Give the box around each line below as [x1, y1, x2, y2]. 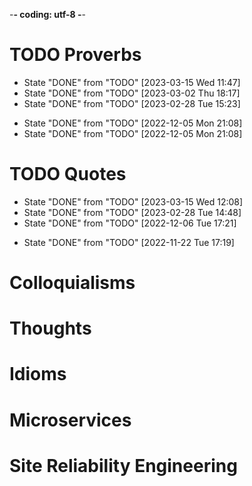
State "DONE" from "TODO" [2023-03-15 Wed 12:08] [23, 195, 244, 208]
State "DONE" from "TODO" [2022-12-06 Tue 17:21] [23, 217, 237, 229]
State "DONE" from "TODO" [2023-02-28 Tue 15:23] [23, 97, 241, 109]
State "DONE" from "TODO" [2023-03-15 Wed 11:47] [23, 76, 241, 88]
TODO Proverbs [9, 44, 142, 66]
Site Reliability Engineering [9, 454, 238, 477]
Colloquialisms [9, 272, 136, 294]
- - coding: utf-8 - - [9, 9, 86, 20]
